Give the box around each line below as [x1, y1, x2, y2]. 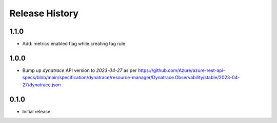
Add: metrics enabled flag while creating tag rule [22, 41, 126, 47]
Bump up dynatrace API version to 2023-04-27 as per [22, 67, 137, 73]
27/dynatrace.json [22, 82, 61, 88]
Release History [9, 8, 79, 19]
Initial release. [22, 108, 52, 114]
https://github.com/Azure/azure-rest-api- [137, 67, 226, 73]
